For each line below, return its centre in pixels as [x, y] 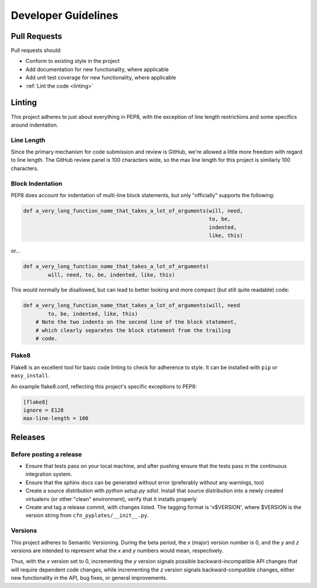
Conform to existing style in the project [72, 61]
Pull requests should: [36, 51]
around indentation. [35, 125]
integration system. [49, 474]
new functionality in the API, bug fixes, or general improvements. [89, 578]
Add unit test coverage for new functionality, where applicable [101, 78]
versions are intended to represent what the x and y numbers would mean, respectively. [117, 550]
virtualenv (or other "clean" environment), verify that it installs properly [111, 499]
